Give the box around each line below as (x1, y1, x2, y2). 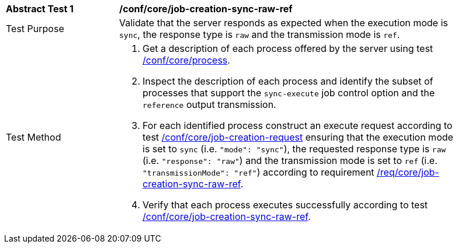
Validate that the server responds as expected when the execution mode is (119, 17, 448, 29)
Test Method (6, 131, 61, 143)
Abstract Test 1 (6, 3, 74, 15)
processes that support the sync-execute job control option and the (143, 87, 435, 99)
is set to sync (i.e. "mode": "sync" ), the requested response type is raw (143, 143, 446, 155)
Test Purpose (6, 23, 64, 34)
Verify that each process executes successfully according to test (143, 199, 428, 211)
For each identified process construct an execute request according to (143, 120, 453, 131)
